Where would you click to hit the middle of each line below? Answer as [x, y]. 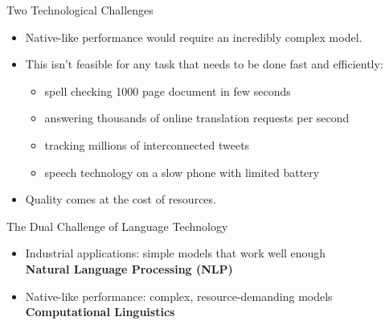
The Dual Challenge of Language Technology [117, 226]
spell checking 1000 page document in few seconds [168, 91]
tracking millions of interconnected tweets [147, 144]
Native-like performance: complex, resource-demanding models [179, 296]
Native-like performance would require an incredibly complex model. [194, 37]
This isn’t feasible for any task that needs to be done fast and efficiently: [204, 64]
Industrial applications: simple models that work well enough [176, 253]
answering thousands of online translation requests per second [197, 118]
